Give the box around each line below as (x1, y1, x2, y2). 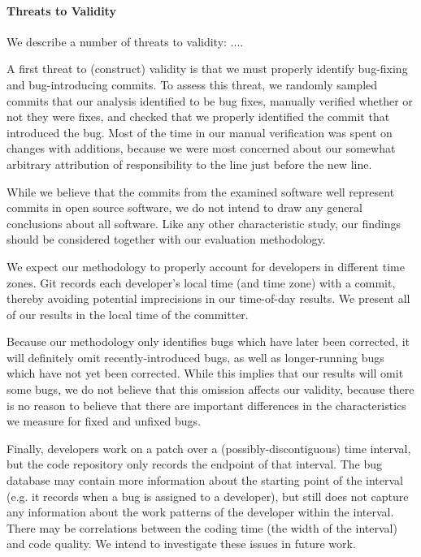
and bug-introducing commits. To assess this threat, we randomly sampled (7, 76, 378, 93)
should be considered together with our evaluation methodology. (7, 231, 326, 248)
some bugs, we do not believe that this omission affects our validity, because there (7, 381, 414, 398)
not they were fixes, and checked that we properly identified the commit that (7, 108, 390, 125)
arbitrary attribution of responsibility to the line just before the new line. (7, 155, 372, 172)
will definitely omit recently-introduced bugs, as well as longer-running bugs (7, 348, 384, 365)
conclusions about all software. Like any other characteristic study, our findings (7, 214, 401, 231)
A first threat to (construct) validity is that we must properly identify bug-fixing (7, 60, 408, 77)
